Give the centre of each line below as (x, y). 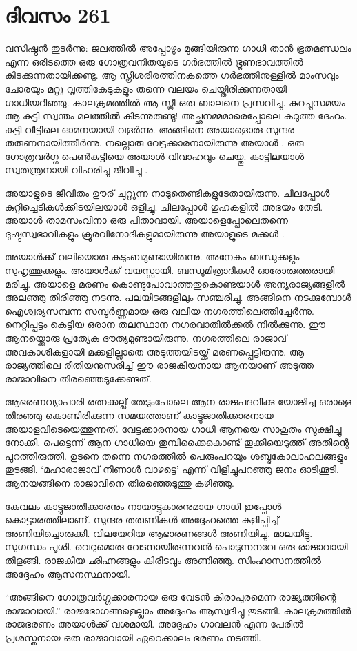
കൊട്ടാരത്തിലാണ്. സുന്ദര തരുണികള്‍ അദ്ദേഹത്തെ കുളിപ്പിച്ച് (142, 519)
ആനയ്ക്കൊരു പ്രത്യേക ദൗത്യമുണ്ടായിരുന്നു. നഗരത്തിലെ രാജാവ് (146, 338)
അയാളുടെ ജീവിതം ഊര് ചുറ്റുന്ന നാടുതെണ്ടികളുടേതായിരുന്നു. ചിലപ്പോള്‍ (167, 193)
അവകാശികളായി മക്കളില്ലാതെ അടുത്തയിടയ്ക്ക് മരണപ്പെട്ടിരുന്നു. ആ (155, 351)
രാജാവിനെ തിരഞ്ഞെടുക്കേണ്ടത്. (79, 378)
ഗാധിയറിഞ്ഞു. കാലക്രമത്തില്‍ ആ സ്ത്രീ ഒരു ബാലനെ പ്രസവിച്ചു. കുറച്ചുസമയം (175, 102)
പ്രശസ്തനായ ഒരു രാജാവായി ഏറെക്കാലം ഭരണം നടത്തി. (133, 637)
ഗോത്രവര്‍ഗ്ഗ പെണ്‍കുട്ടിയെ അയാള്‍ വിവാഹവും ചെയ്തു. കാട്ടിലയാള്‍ (155, 156)
